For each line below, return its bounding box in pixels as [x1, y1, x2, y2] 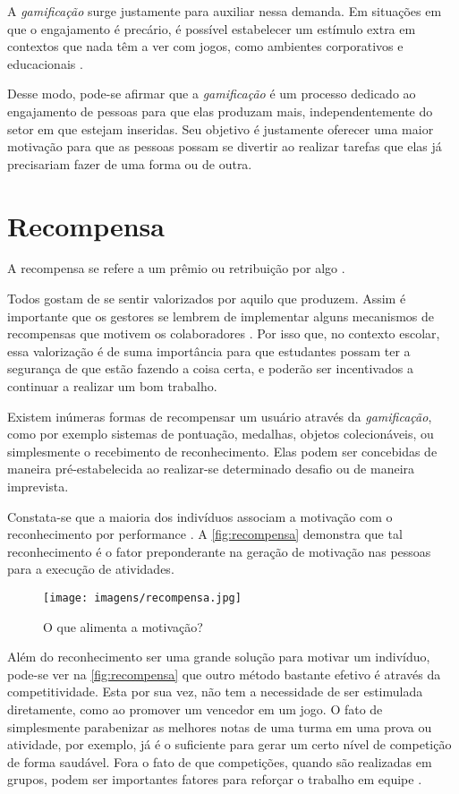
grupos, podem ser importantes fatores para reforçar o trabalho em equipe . [7, 770, 422, 789]
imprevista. [7, 477, 69, 495]
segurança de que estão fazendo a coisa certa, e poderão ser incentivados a [7, 359, 413, 378]
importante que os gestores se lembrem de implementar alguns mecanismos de [7, 306, 434, 325]
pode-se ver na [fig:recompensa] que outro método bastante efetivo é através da [7, 664, 441, 683]
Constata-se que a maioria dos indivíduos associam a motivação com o [7, 507, 393, 525]
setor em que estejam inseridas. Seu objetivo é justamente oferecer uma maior [7, 119, 434, 138]
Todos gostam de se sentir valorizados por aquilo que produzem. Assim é [7, 289, 406, 308]
